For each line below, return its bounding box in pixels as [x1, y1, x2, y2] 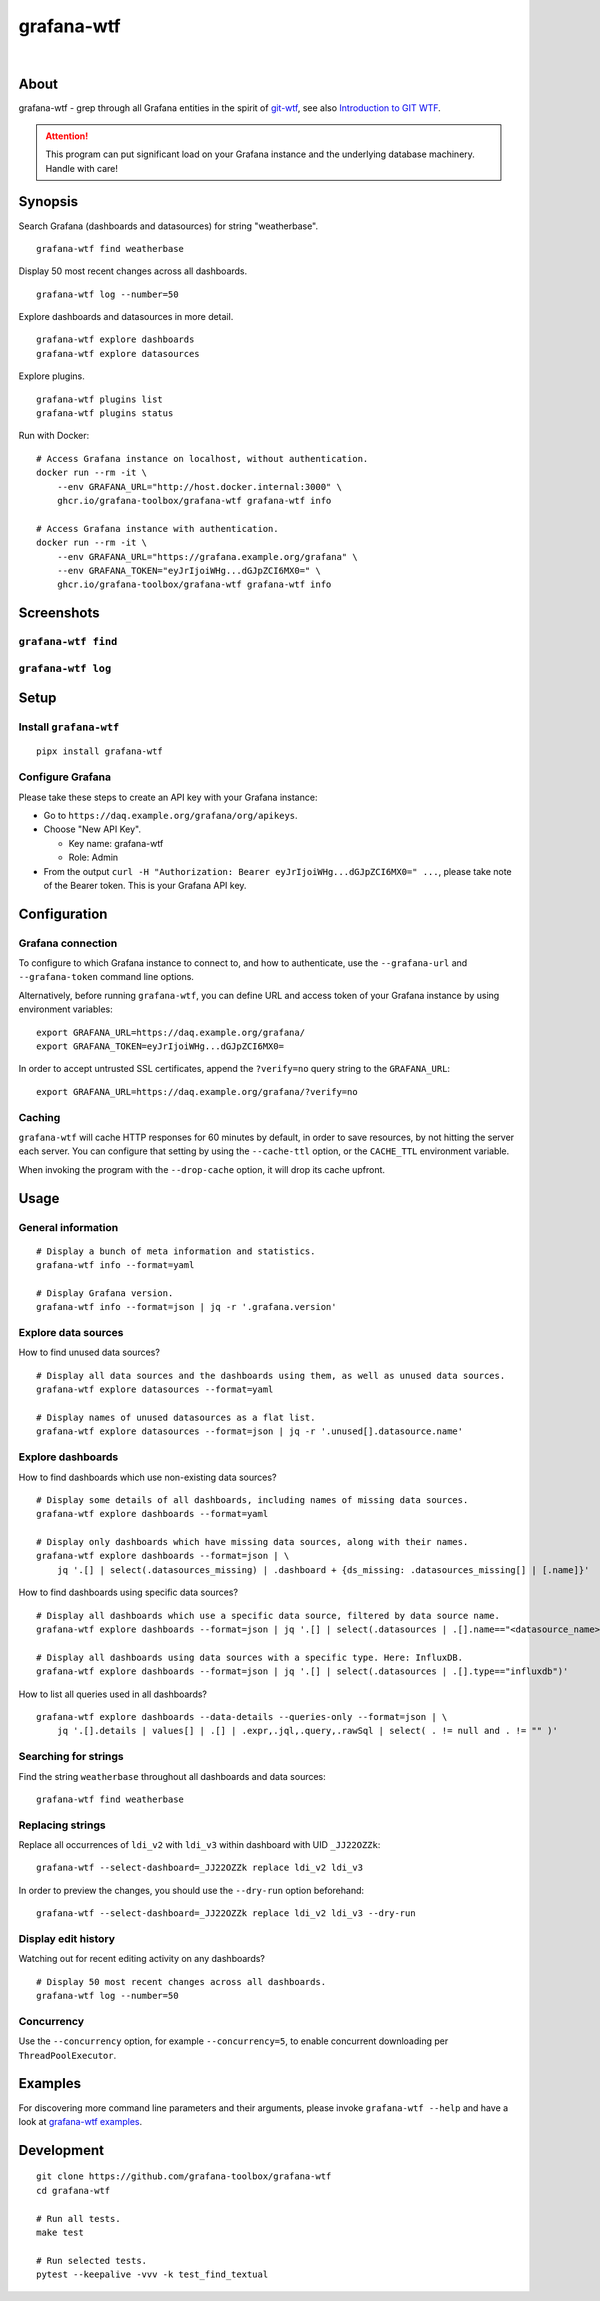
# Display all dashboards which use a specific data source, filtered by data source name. [36, 1610, 500, 1621]
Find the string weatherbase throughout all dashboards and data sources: [18, 1770, 327, 1782]
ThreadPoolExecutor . [18, 2049, 117, 2061]
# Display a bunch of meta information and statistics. [36, 1245, 316, 1257]
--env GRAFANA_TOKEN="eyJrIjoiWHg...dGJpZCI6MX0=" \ [56, 565, 322, 576]
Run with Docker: [18, 430, 90, 442]
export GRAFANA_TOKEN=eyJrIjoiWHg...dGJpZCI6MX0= [36, 1041, 285, 1052]
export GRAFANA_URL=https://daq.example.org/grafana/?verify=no [36, 1086, 359, 1097]
